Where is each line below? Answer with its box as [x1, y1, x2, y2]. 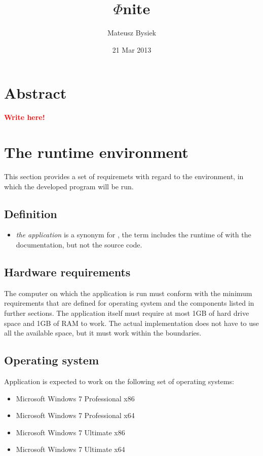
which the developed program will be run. [4, 181, 134, 191]
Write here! [4, 112, 45, 122]
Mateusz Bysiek [107, 27, 156, 38]
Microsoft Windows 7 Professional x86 [16, 393, 135, 403]
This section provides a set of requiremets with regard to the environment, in [4, 171, 244, 181]
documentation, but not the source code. [16, 239, 142, 250]
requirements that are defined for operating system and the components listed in [4, 298, 254, 308]
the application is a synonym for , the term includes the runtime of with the [16, 229, 251, 240]
